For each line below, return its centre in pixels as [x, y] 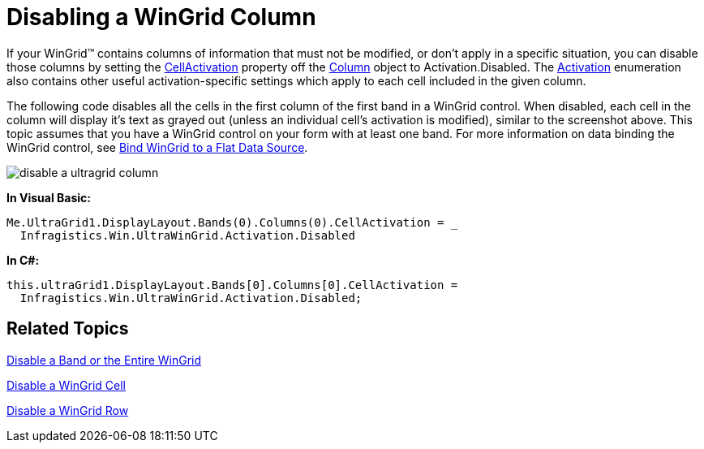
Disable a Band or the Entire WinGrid [104, 360]
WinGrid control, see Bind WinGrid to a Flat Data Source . [157, 147]
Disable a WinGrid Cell [66, 385]
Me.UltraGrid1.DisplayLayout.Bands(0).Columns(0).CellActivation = [225, 222]
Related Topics [68, 329]
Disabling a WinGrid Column [161, 17]
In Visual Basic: [49, 197]
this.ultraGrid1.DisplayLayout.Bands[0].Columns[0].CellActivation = [232, 285]
